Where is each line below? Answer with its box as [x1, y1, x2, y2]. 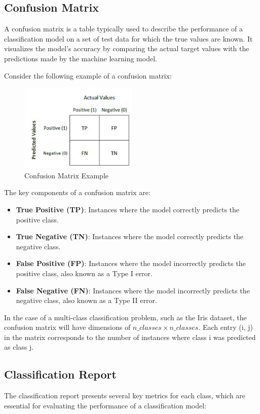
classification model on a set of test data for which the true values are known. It [4, 33, 253, 44]
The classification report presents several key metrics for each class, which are [4, 390, 246, 401]
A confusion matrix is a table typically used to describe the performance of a [4, 23, 243, 34]
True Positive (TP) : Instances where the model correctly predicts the [16, 204, 240, 214]
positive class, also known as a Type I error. [16, 268, 153, 278]
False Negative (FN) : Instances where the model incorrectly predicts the [16, 285, 250, 295]
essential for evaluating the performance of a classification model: [4, 400, 207, 410]
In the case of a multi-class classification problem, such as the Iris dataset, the [4, 312, 247, 322]
